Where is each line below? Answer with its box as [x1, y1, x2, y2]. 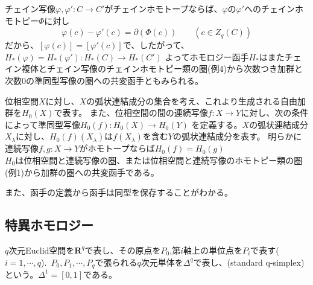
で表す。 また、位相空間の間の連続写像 [54, 106, 208, 119]
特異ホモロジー [5, 216, 93, 234]
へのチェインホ [244, 2, 304, 14]
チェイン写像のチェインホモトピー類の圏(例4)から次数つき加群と [46, 62, 303, 75]
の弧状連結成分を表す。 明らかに [172, 130, 302, 142]
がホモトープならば [79, 142, 155, 155]
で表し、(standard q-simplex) [193, 255, 305, 268]
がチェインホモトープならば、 [104, 2, 223, 14]
